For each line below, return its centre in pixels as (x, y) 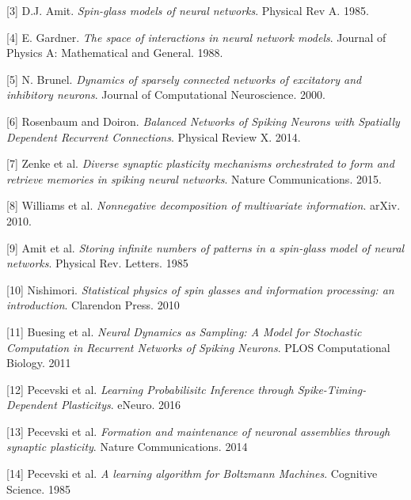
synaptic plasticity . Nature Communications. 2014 (127, 447)
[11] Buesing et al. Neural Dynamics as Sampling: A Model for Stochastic (184, 331)
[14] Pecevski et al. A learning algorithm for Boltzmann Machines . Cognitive (192, 473)
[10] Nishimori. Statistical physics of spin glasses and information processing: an (200, 289)
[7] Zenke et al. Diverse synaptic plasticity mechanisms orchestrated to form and (200, 163)
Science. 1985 (38, 489)
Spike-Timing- (332, 389)
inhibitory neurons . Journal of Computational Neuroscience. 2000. (166, 95)
